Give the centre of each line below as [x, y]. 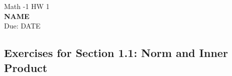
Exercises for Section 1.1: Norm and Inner [116, 53]
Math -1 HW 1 [27, 6]
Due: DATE [22, 26]
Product [26, 67]
